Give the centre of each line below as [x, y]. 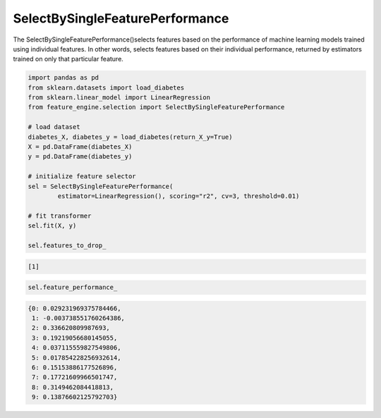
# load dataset [54, 127]
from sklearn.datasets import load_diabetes [106, 87]
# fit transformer [60, 216]
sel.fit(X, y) [52, 226]
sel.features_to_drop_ [67, 245]
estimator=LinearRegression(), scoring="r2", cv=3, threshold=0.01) [179, 196]
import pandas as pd [63, 78]
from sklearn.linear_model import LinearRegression [119, 98]
